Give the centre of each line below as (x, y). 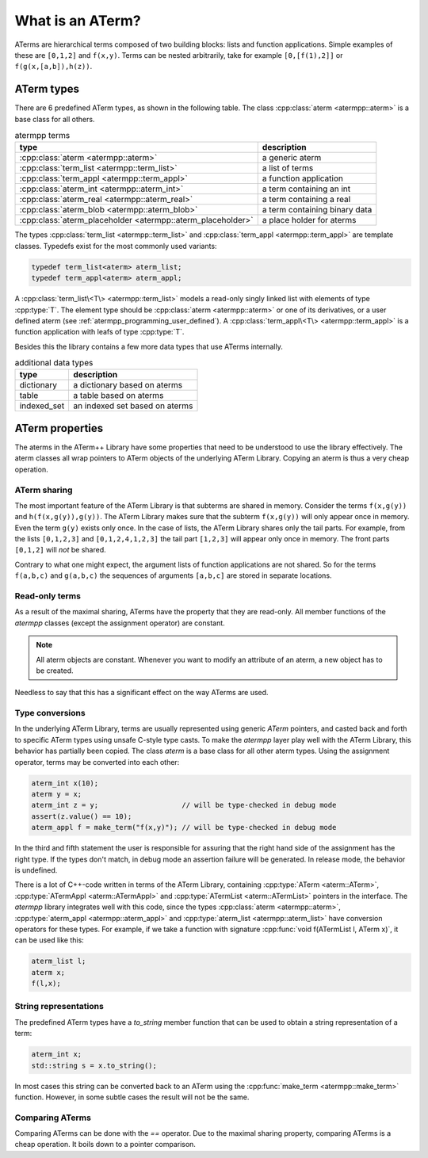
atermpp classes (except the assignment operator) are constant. (120, 623)
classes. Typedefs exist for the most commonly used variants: (116, 246)
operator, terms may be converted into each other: (97, 762)
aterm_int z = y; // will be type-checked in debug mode (184, 805)
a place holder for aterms (309, 220)
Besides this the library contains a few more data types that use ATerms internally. (149, 346)
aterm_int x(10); (65, 783)
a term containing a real (306, 200)
